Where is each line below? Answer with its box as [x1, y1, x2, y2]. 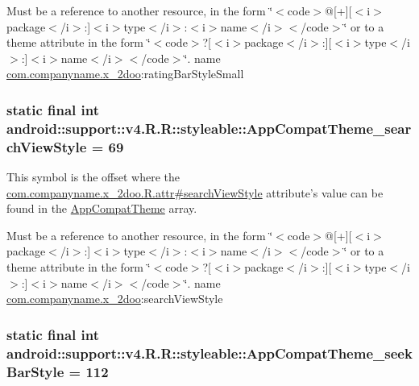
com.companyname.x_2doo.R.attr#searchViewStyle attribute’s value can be [6, 184, 384, 201]
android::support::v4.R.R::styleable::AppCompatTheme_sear [6, 118, 412, 138]
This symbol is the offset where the [6, 168, 180, 185]
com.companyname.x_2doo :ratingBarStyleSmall [6, 65, 244, 82]
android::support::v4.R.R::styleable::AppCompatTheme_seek [6, 342, 413, 363]
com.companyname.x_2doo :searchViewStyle [6, 290, 223, 307]
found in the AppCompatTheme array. [6, 200, 197, 217]
